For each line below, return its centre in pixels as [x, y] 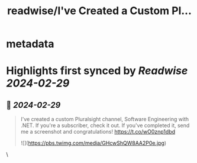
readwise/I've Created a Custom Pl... [99, 11]
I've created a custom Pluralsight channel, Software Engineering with [105, 119]
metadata [30, 44]
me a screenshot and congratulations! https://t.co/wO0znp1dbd [98, 132]
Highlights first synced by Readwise [97, 71]
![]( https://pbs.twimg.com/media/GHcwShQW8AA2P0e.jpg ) [93, 143]
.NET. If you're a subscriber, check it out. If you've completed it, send [105, 125]
